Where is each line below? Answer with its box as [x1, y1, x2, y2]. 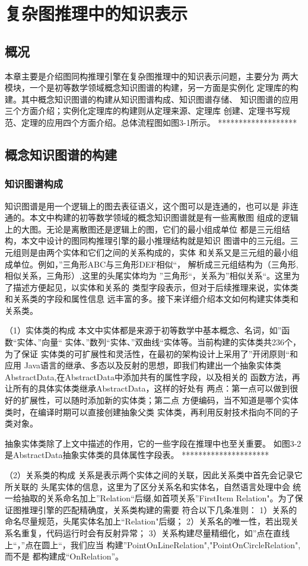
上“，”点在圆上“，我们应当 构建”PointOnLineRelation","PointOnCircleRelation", [5, 538, 301, 551]
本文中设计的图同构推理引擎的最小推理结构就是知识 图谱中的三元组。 [21, 234, 290, 247]
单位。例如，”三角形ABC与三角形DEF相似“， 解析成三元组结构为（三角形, [12, 257, 299, 270]
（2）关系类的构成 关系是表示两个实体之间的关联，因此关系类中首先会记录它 [5, 469, 303, 481]
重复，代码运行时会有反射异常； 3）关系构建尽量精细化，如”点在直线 [21, 526, 290, 539]
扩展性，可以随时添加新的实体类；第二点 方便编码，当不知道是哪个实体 [21, 394, 299, 406]
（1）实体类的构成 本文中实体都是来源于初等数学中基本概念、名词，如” [5, 324, 282, 336]
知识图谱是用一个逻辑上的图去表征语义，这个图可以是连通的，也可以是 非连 [5, 199, 299, 212]
